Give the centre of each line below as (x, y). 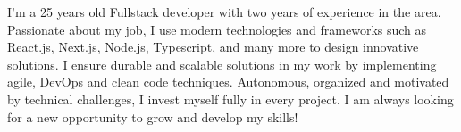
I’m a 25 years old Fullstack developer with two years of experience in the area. (224, 12)
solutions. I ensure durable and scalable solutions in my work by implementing (222, 64)
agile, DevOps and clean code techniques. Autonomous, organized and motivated (228, 82)
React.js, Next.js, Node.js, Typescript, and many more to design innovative (213, 47)
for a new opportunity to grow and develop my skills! (153, 116)
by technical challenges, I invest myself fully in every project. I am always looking (230, 99)
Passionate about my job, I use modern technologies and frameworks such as (217, 29)
